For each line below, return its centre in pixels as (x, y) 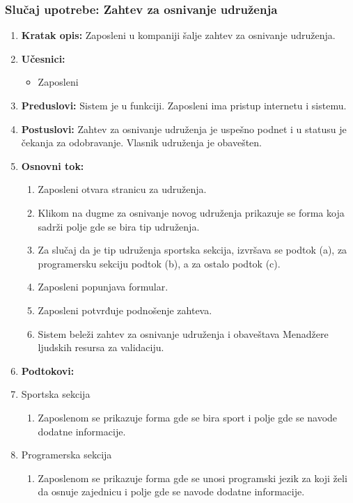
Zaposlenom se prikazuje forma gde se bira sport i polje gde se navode (188, 417)
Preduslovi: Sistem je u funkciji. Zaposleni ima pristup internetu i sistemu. (184, 105)
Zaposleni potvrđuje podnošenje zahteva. (125, 310)
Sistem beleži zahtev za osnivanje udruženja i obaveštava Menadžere (183, 333)
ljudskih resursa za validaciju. (101, 347)
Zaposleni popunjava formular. (103, 287)
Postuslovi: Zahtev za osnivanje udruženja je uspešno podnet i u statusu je (184, 129)
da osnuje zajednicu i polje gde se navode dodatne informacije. (171, 492)
